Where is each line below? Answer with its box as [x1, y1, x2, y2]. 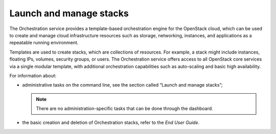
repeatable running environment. [9, 40, 79, 46]
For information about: [9, 72, 57, 78]
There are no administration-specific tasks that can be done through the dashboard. [36, 105, 213, 112]
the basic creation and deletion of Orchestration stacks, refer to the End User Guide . [22, 120, 199, 126]
